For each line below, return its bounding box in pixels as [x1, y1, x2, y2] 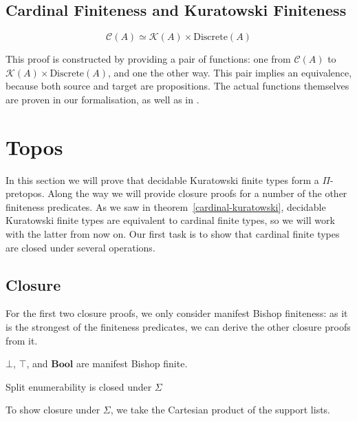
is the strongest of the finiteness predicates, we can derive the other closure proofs [6, 320, 351, 334]
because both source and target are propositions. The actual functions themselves [6, 79, 349, 93]
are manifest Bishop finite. [76, 356, 188, 371]
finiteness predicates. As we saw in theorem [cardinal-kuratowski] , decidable [6, 199, 326, 214]
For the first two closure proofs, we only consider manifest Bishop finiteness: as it [6, 306, 348, 320]
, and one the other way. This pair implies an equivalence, [108, 65, 352, 79]
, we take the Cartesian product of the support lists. [110, 402, 331, 417]
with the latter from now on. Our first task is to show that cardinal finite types [6, 227, 340, 241]
